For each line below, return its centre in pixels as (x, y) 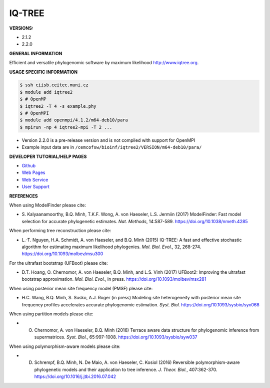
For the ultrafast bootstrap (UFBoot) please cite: (59, 263)
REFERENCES (23, 196)
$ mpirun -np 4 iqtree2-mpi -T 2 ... (66, 127)
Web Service (35, 179)
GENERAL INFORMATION (36, 53)
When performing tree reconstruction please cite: (60, 231)
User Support (36, 187)
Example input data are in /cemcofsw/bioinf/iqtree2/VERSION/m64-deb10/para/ (112, 147)
